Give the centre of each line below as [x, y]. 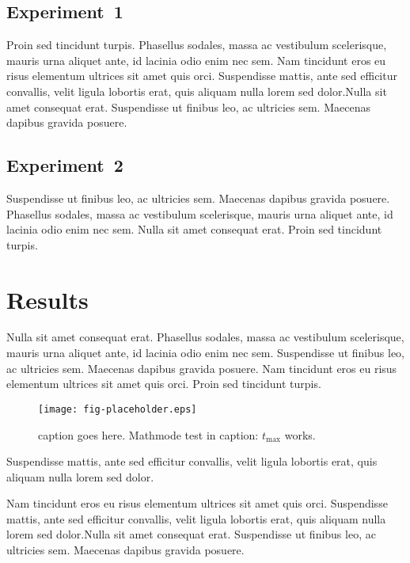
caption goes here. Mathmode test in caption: [148, 434]
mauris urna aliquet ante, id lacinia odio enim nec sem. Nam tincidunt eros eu [196, 60]
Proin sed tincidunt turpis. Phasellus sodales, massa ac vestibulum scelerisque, [197, 45]
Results [47, 299]
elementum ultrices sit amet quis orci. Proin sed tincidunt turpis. [164, 384]
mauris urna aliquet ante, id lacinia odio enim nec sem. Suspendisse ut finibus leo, [206, 353]
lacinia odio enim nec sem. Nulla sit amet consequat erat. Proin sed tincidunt [194, 229]
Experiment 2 [65, 165]
